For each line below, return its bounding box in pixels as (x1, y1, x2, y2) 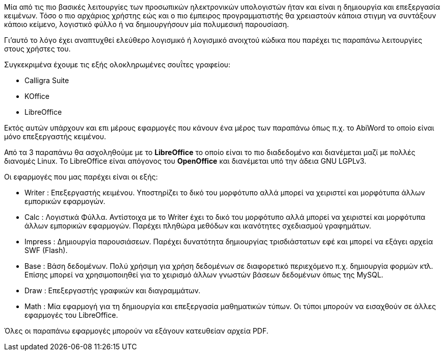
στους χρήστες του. (4, 44, 71, 53)
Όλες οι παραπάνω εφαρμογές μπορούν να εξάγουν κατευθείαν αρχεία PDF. (4, 326, 269, 335)
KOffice (24, 92, 50, 100)
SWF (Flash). (24, 246, 68, 255)
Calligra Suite (24, 76, 69, 85)
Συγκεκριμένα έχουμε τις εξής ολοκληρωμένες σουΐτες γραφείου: (4, 60, 230, 69)
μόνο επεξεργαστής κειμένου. (4, 132, 107, 141)
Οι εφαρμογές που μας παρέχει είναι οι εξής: (4, 172, 158, 181)
